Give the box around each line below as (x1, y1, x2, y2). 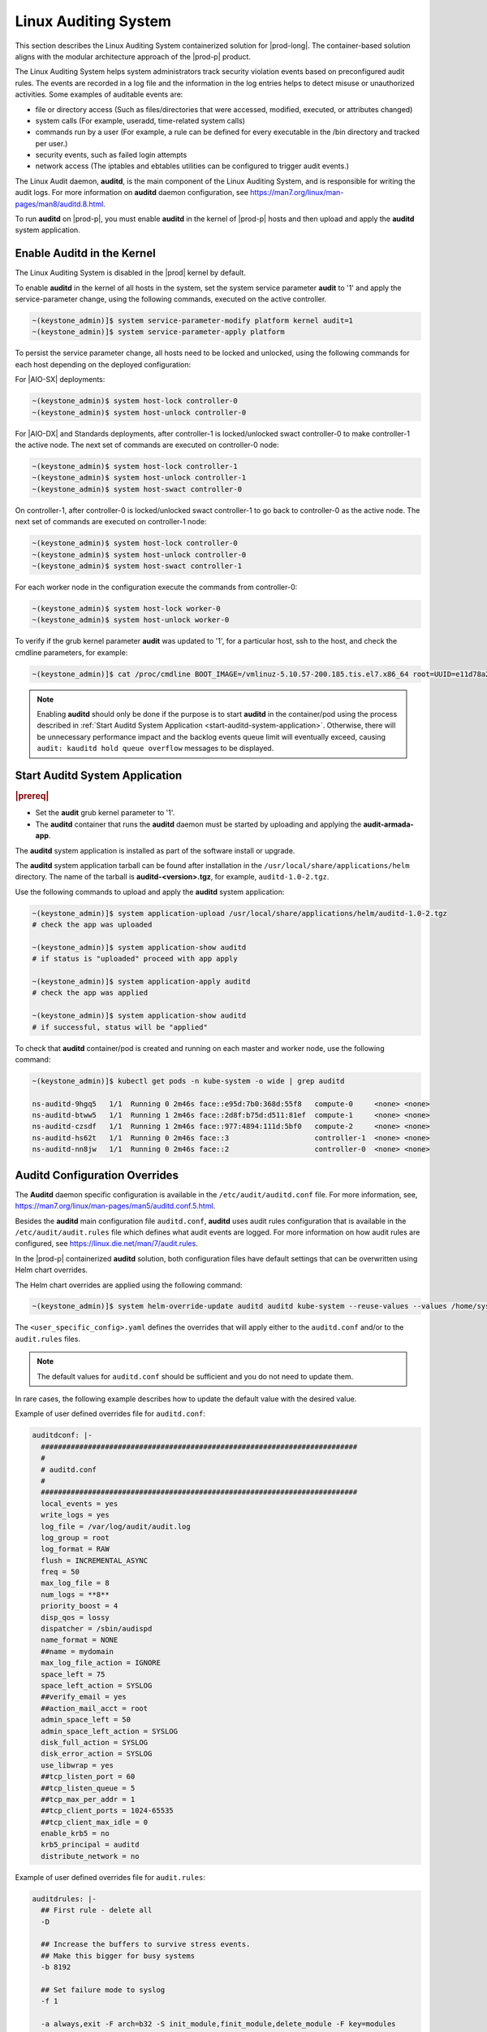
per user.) (35, 138, 68, 148)
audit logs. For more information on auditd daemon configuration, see (15, 188, 249, 198)
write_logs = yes (41, 1510, 110, 1520)
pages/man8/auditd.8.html (15, 199, 104, 209)
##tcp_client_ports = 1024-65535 (41, 1806, 174, 1816)
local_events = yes (41, 1499, 119, 1508)
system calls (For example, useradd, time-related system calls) (35, 115, 245, 125)
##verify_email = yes (41, 1692, 127, 1702)
